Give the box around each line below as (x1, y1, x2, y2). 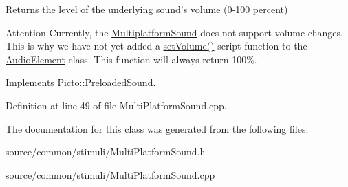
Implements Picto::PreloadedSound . (6, 75, 156, 89)
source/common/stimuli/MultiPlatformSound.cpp (6, 167, 215, 181)
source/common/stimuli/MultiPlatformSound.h (6, 144, 206, 159)
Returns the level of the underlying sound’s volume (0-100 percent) (6, 2, 288, 16)
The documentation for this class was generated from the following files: (6, 121, 309, 135)
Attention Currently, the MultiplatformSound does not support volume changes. (6, 25, 343, 39)
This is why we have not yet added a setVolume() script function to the (6, 38, 307, 53)
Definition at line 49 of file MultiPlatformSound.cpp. (6, 98, 227, 112)
